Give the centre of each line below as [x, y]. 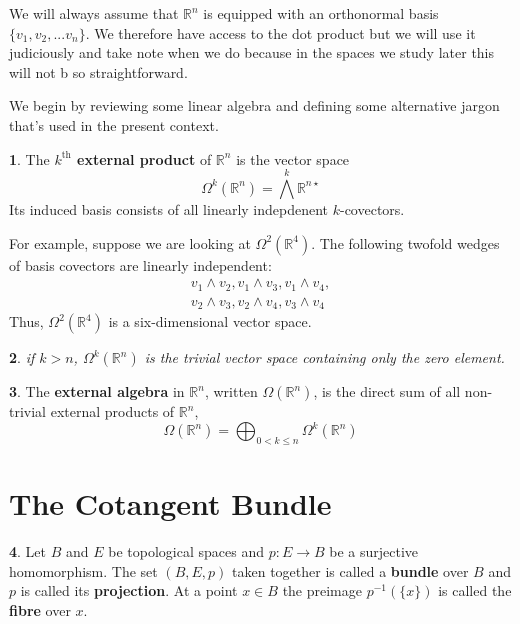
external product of [144, 158]
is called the [475, 590]
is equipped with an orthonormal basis [321, 13]
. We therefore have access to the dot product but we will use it [280, 32]
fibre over [40, 609]
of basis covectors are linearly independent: [140, 264]
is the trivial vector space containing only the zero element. [324, 357]
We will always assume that [94, 13]
